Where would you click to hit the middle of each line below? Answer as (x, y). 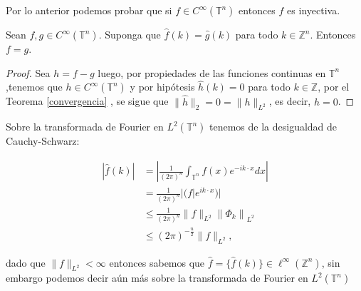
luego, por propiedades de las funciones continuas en (212, 72)
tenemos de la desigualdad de (273, 127)
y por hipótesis (162, 87)
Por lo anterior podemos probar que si (89, 10)
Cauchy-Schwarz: (43, 141)
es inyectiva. (314, 10)
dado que (26, 262)
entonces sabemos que (157, 262)
